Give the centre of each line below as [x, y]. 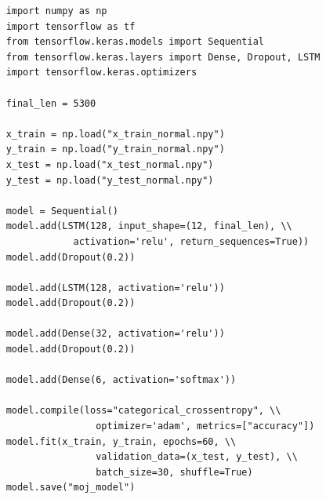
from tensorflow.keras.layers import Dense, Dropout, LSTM [163, 57]
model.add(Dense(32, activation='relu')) [115, 334]
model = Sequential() [62, 211]
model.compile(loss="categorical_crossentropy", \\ [143, 411]
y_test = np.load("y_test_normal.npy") [110, 180]
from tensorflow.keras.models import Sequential [135, 42]
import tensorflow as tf [71, 26]
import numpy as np [56, 11]
